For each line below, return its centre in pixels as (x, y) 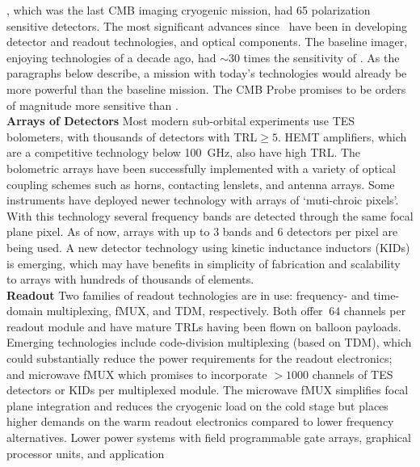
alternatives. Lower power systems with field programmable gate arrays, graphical (209, 438)
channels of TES (353, 374)
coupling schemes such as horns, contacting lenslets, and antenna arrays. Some (201, 184)
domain (25, 311)
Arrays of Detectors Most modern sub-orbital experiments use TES (181, 121)
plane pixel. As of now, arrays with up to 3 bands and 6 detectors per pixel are (202, 231)
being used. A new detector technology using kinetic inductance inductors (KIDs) (208, 247)
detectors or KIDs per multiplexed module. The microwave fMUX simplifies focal (208, 390)
